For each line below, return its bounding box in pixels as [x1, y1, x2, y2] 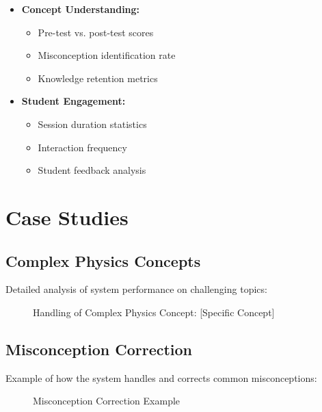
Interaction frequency [38, 140, 127, 154]
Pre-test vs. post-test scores [38, 25, 154, 39]
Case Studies [5, 203, 129, 231]
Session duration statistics [38, 116, 147, 131]
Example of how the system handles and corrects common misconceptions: [5, 370, 317, 385]
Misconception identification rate [38, 48, 176, 62]
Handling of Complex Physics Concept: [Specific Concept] [33, 305, 275, 319]
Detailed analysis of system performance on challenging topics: [5, 282, 267, 296]
